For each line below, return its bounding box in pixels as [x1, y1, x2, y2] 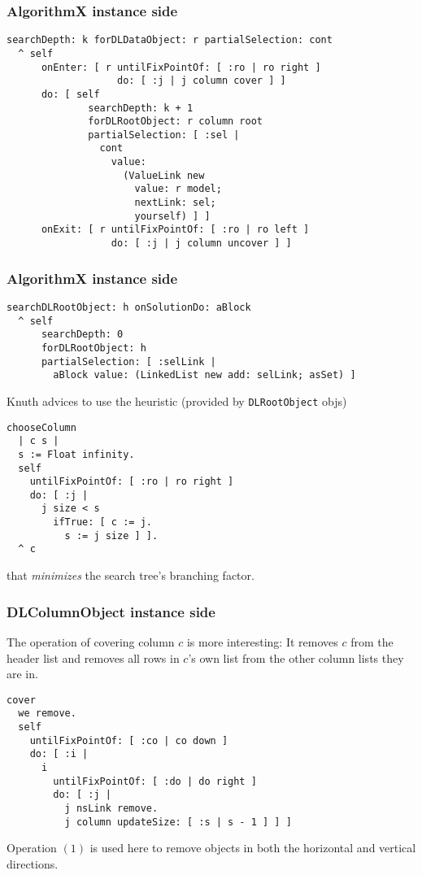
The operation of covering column [7, 633, 175, 650]
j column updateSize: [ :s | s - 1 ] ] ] [64, 816, 292, 828]
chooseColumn [7, 421, 76, 433]
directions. [7, 855, 59, 872]
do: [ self [41, 88, 100, 100]
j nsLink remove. [64, 802, 159, 814]
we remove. [18, 707, 76, 720]
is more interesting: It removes [186, 633, 338, 650]
